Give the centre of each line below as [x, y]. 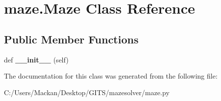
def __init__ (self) [36, 59]
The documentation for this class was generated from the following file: [111, 76]
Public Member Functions [71, 39]
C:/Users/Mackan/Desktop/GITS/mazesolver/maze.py [87, 92]
